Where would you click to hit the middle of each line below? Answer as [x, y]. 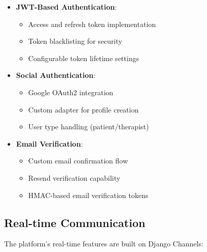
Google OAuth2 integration [71, 92]
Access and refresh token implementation [92, 24]
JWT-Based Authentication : [66, 7]
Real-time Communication [75, 222]
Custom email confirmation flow [78, 161]
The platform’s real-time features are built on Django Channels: [104, 244]
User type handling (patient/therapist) [88, 127]
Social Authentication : [56, 75]
